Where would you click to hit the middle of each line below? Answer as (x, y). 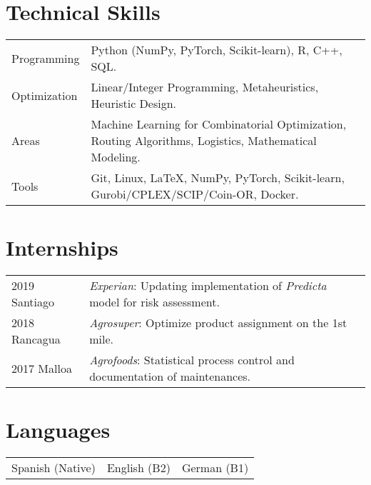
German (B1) (215, 468)
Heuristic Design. (134, 104)
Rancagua (36, 339)
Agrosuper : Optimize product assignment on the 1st (218, 323)
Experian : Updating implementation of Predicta (208, 286)
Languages (58, 430)
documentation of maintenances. (170, 376)
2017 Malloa (42, 368)
